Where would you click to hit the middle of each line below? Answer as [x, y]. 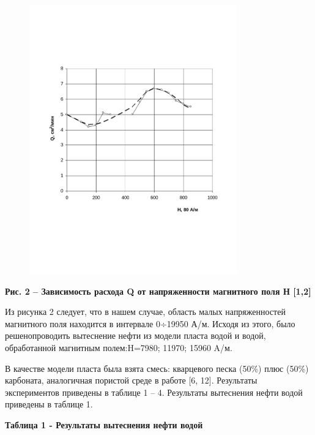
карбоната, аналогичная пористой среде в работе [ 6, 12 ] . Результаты [131, 380]
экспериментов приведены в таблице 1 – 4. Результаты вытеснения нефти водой [154, 392]
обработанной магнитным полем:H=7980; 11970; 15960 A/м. [119, 348]
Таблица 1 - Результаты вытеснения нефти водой [104, 425]
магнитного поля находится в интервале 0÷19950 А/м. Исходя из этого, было [150, 323]
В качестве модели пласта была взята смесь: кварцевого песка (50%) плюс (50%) [157, 368]
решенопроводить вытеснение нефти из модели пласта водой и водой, [135, 335]
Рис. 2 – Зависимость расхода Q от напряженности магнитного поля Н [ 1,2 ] [158, 291]
